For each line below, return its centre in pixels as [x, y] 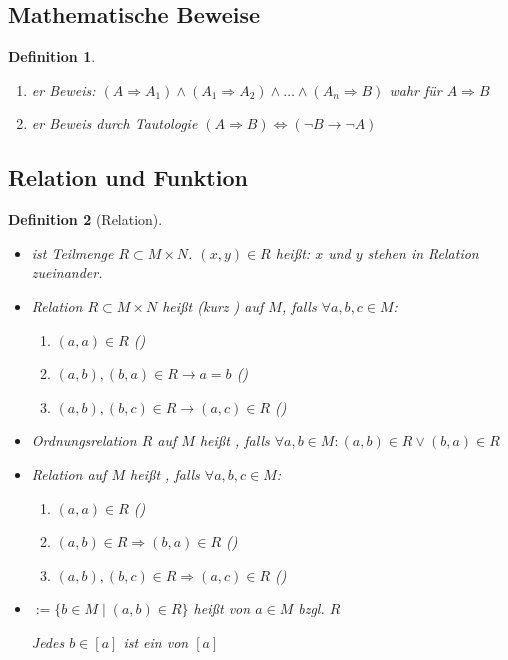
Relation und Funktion [128, 177]
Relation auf [69, 473]
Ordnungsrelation [84, 440]
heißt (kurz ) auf [213, 305]
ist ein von [156, 641]
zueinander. [67, 272]
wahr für [415, 89]
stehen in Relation [423, 252]
